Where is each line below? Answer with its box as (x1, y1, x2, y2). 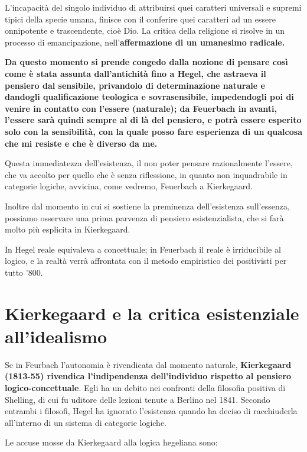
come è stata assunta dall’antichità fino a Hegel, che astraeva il (5, 67, 266, 79)
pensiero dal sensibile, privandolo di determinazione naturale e (5, 79, 265, 91)
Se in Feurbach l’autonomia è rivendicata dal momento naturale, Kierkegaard (5, 358, 292, 370)
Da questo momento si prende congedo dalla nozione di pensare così (5, 56, 288, 68)
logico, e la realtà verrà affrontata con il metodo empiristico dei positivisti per (5, 254, 287, 267)
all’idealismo (5, 324, 107, 348)
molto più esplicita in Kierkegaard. (5, 223, 130, 235)
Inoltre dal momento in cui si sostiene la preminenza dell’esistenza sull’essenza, (5, 199, 290, 212)
